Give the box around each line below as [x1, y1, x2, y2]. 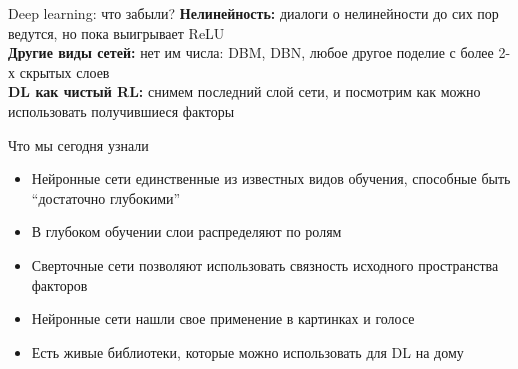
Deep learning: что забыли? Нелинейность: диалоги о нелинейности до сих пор [8, 3, 499, 23]
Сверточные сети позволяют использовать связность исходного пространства [31, 254, 499, 275]
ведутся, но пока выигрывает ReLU [8, 22, 225, 43]
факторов [31, 274, 88, 295]
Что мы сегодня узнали [8, 134, 149, 155]
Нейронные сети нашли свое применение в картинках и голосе [31, 308, 415, 329]
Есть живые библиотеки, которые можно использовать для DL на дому [31, 341, 464, 362]
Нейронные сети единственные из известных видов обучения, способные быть [31, 168, 511, 189]
